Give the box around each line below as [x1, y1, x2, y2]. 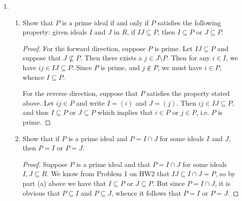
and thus [22, 107, 49, 117]
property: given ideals [22, 27, 87, 37]
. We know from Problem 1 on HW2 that [47, 168, 169, 179]
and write [76, 97, 105, 108]
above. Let [22, 97, 54, 108]
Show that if [22, 133, 60, 143]
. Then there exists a [80, 53, 142, 63]
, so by [215, 168, 235, 179]
